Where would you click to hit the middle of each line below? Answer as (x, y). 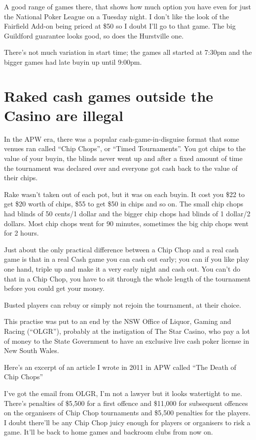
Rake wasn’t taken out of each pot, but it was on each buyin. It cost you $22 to (125, 194)
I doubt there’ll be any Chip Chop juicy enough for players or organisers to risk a (127, 422)
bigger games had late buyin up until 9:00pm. (73, 61)
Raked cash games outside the (109, 96)
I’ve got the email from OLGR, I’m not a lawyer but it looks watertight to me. (123, 393)
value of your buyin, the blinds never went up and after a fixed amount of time (123, 158)
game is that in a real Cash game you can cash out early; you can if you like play (127, 259)
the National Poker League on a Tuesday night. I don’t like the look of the (117, 16)
